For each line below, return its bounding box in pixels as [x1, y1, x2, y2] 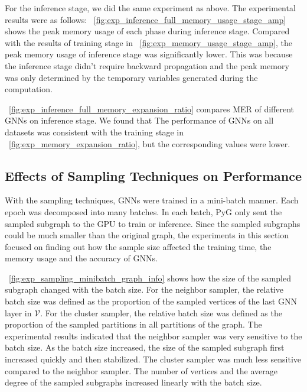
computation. [5, 83, 53, 95]
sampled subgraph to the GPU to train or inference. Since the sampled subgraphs [5, 217, 301, 229]
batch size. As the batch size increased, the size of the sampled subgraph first [5, 341, 285, 354]
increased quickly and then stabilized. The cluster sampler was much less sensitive [5, 353, 302, 365]
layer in [5, 306, 32, 319]
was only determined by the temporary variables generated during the [5, 71, 258, 83]
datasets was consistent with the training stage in [5, 125, 184, 138]
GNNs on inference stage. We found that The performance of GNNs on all [5, 114, 274, 127]
